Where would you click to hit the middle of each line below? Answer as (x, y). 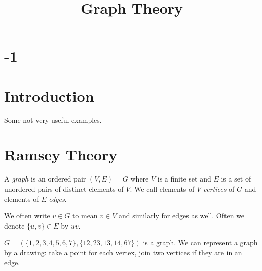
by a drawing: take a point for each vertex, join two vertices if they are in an (123, 252)
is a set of (236, 179)
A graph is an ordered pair (45, 179)
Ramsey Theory (61, 154)
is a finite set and (184, 179)
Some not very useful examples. (53, 120)
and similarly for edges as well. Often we (182, 216)
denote (14, 225)
